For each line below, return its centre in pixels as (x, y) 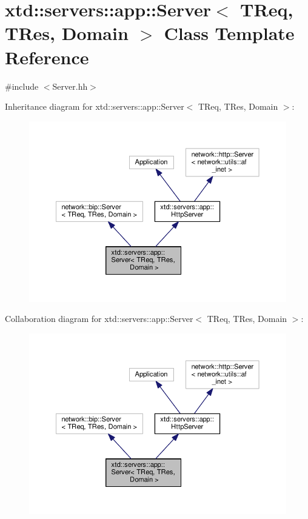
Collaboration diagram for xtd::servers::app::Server (99, 319)
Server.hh (70, 86)
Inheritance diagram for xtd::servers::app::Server (95, 106)
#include (22, 86)
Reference (47, 57)
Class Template (229, 33)
